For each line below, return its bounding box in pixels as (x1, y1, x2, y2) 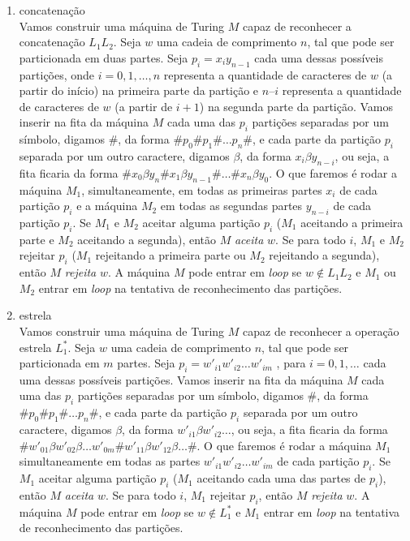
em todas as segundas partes (160, 197, 303, 214)
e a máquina (76, 197, 138, 214)
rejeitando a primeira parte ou (95, 247, 246, 264)
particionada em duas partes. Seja (19, 49, 188, 66)
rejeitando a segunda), (269, 247, 380, 264)
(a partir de (114, 97, 173, 114)
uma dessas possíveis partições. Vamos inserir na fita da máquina (19, 371, 343, 388)
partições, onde (19, 66, 95, 83)
